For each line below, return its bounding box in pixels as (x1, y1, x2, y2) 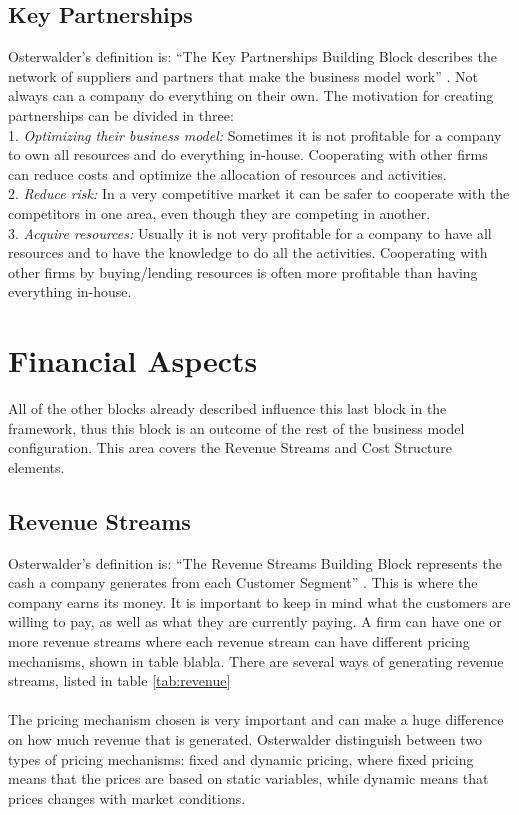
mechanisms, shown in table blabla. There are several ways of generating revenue (8, 650, 504, 671)
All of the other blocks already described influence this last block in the (8, 398, 447, 419)
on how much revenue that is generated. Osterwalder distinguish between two (8, 728, 483, 749)
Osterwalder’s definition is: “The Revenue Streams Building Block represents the (8, 552, 502, 573)
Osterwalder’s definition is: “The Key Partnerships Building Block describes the (8, 46, 497, 67)
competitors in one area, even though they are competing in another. (8, 202, 431, 223)
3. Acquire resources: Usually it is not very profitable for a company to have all (8, 222, 492, 243)
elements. (8, 456, 65, 477)
